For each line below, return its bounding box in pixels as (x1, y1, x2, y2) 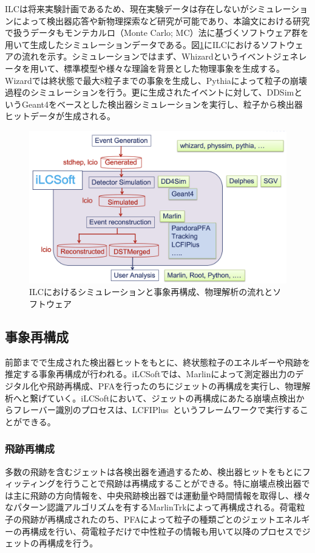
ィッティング (5, 477, 56, 490)
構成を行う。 (47, 537, 98, 549)
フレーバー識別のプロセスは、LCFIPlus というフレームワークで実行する (13, 403, 300, 416)
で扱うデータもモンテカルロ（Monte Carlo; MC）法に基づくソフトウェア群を (5, 26, 309, 39)
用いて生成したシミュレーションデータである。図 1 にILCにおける (5, 38, 261, 50)
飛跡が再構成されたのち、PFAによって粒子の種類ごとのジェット (21, 513, 276, 525)
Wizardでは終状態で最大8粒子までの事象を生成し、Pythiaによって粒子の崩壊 (5, 74, 307, 86)
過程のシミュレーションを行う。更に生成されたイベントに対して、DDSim (5, 86, 294, 99)
